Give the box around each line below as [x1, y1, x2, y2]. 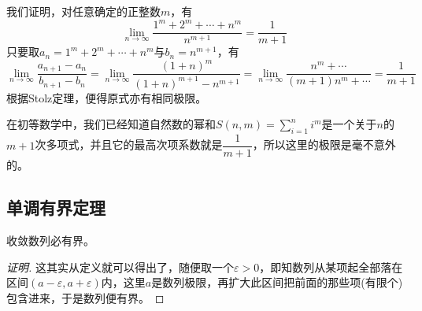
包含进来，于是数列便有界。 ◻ [6, 289, 165, 305]
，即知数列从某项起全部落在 [259, 258, 403, 275]
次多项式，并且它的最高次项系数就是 [35, 136, 223, 153]
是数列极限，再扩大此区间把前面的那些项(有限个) [151, 274, 403, 291]
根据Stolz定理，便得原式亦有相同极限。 [6, 89, 207, 106]
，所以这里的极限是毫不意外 [252, 136, 396, 153]
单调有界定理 [6, 195, 105, 220]
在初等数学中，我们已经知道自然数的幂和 [6, 116, 216, 132]
